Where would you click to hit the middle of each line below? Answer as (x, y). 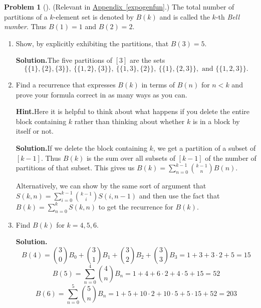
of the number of (231, 158)
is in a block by (216, 121)
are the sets (148, 60)
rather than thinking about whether (129, 121)
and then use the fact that (179, 195)
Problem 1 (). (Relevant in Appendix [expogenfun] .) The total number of (119, 7)
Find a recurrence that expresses (66, 84)
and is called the (185, 16)
